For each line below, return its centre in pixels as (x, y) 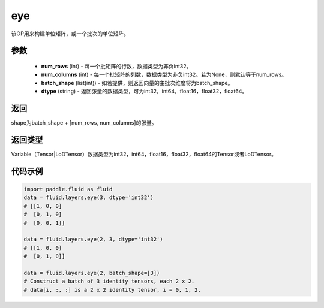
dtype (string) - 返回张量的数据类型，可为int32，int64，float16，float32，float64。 (144, 91)
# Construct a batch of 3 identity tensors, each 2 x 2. (109, 281)
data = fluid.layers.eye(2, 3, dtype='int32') (93, 239)
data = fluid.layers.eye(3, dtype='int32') (89, 197)
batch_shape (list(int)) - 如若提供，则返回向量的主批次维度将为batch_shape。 (137, 83)
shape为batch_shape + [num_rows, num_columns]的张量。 (84, 123)
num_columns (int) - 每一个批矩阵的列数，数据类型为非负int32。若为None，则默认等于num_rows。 (164, 74)
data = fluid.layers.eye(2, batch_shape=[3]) (92, 273)
